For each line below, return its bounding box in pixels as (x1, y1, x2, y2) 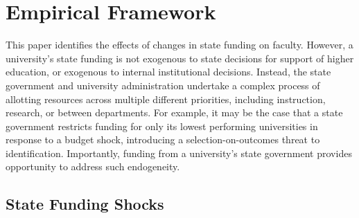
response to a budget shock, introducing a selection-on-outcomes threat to (6, 132, 320, 147)
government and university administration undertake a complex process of (6, 78, 320, 92)
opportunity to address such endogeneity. (6, 159, 180, 174)
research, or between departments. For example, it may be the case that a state (6, 105, 343, 120)
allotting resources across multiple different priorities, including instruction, (6, 91, 326, 106)
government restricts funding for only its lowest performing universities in (6, 118, 318, 133)
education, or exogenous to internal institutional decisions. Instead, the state (6, 64, 331, 79)
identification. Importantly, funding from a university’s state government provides (6, 145, 352, 160)
